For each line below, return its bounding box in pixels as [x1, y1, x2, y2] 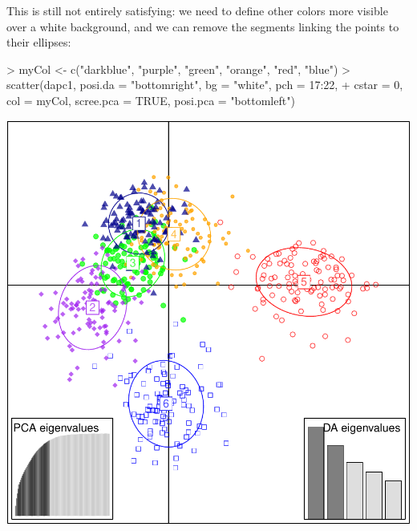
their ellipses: [6, 34, 71, 51]
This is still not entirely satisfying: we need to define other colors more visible [6, 2, 388, 18]
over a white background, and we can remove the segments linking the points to [6, 18, 399, 34]
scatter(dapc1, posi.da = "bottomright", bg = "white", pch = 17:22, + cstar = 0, [6, 76, 403, 93]
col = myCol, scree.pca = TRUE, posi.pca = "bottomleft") [6, 91, 295, 108]
